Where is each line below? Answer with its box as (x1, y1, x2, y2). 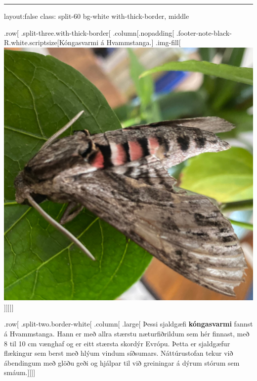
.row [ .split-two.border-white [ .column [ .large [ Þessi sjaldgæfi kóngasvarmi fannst (4, 319, 253, 329)
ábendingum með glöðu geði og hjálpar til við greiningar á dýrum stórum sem (4, 357, 240, 368)
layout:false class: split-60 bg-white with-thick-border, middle (4, 11, 189, 21)
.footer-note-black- (176, 27, 232, 38)
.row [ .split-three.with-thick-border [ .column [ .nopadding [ (4, 27, 174, 38)
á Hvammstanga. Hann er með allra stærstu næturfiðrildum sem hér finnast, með (4, 328, 250, 339)
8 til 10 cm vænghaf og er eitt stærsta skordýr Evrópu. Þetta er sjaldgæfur (4, 338, 230, 348)
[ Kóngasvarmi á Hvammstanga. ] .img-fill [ (57, 37, 181, 48)
